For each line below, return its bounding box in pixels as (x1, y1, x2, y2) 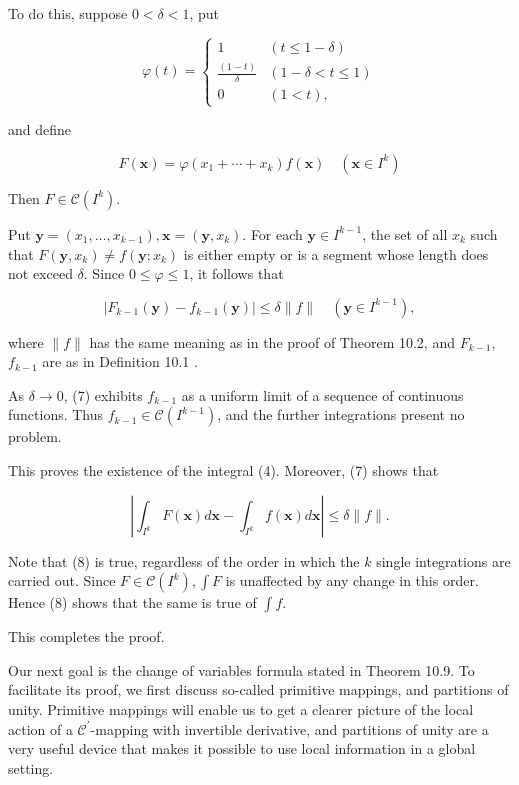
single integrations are (376, 550, 511, 571)
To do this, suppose (8, 3, 128, 23)
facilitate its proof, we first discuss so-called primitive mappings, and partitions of (8, 679, 509, 700)
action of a (8, 718, 73, 739)
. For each (242, 223, 303, 244)
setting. (8, 757, 54, 778)
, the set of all (362, 223, 448, 244)
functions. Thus (8, 404, 104, 425)
